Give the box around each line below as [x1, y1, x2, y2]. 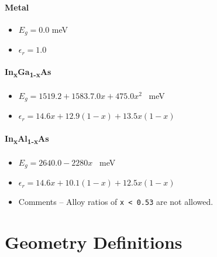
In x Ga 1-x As [5, 66, 51, 80]
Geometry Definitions [5, 230, 182, 254]
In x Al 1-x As [5, 132, 49, 146]
